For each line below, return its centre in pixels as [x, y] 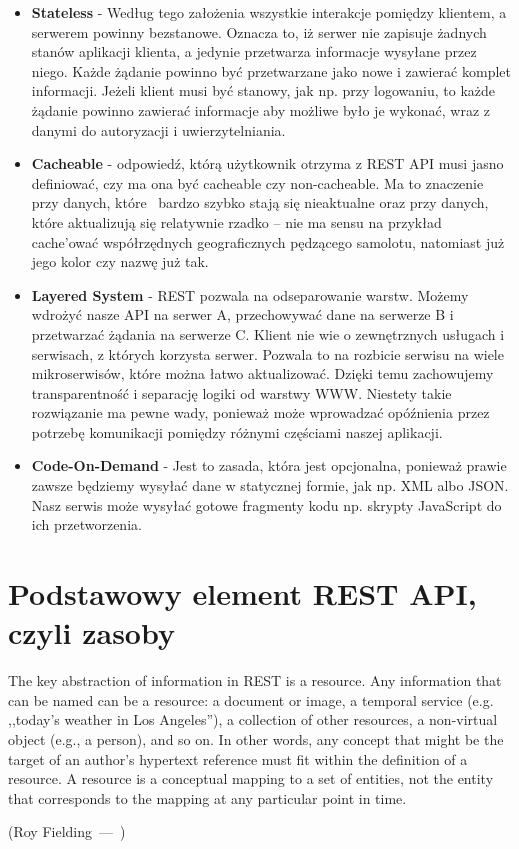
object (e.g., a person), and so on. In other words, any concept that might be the [256, 738]
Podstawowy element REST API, [242, 593]
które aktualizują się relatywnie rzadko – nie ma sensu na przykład [236, 221]
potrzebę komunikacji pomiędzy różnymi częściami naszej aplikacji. [237, 431]
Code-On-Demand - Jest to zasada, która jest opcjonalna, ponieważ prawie [269, 465]
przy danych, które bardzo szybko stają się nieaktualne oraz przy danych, [260, 202]
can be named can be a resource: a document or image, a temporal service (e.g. [251, 699]
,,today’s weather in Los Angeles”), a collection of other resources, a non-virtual [253, 719]
